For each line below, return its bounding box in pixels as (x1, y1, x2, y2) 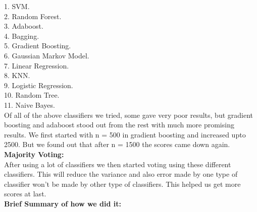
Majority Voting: (4, 149, 64, 159)
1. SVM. (4, 1, 30, 11)
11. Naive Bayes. (4, 99, 55, 110)
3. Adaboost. (4, 21, 43, 31)
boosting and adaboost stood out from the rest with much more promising (4, 119, 234, 130)
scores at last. (4, 188, 46, 199)
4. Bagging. (4, 30, 39, 41)
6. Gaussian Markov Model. (4, 50, 89, 60)
